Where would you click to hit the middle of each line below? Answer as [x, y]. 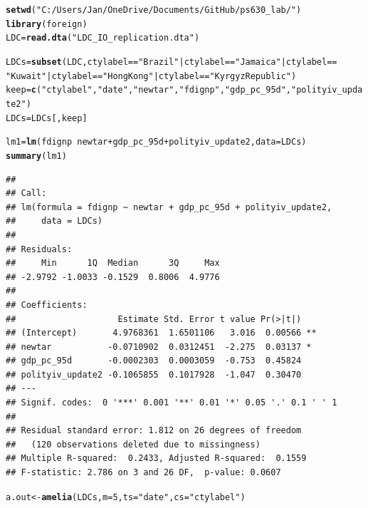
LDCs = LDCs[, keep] [47, 118]
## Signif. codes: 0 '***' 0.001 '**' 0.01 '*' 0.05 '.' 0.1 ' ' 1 [172, 403]
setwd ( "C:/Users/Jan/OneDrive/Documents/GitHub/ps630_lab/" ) [154, 10]
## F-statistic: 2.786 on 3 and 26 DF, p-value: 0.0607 [143, 473]
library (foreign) [47, 24]
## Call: [26, 193]
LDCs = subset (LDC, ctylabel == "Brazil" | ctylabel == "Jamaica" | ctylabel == [172, 62]
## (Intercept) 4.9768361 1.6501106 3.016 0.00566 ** [161, 333]
